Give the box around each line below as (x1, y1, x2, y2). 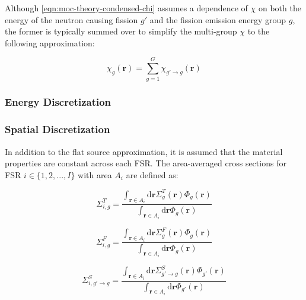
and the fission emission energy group (149, 13, 286, 26)
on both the (258, 2, 301, 14)
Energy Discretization (5, 94, 111, 109)
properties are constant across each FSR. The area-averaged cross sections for (5, 157, 286, 169)
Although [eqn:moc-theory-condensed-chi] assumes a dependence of (5, 2, 248, 14)
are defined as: (126, 168, 179, 181)
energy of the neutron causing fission (5, 13, 138, 26)
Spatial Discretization (5, 122, 110, 137)
